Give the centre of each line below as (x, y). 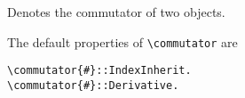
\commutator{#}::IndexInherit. (99, 71)
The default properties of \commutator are (122, 41)
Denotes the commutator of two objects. (116, 12)
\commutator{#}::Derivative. (93, 85)
